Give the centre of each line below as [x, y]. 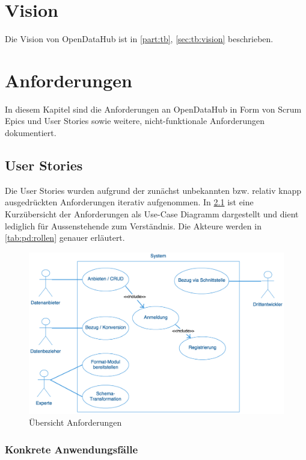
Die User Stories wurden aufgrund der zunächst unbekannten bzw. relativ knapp [153, 190]
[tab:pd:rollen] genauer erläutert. [65, 238]
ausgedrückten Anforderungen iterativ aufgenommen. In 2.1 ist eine [129, 202]
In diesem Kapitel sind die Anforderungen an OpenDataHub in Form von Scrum [153, 109]
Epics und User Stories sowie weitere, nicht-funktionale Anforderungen [135, 121]
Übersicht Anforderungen [75, 422]
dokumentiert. [31, 133]
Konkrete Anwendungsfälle [72, 449]
